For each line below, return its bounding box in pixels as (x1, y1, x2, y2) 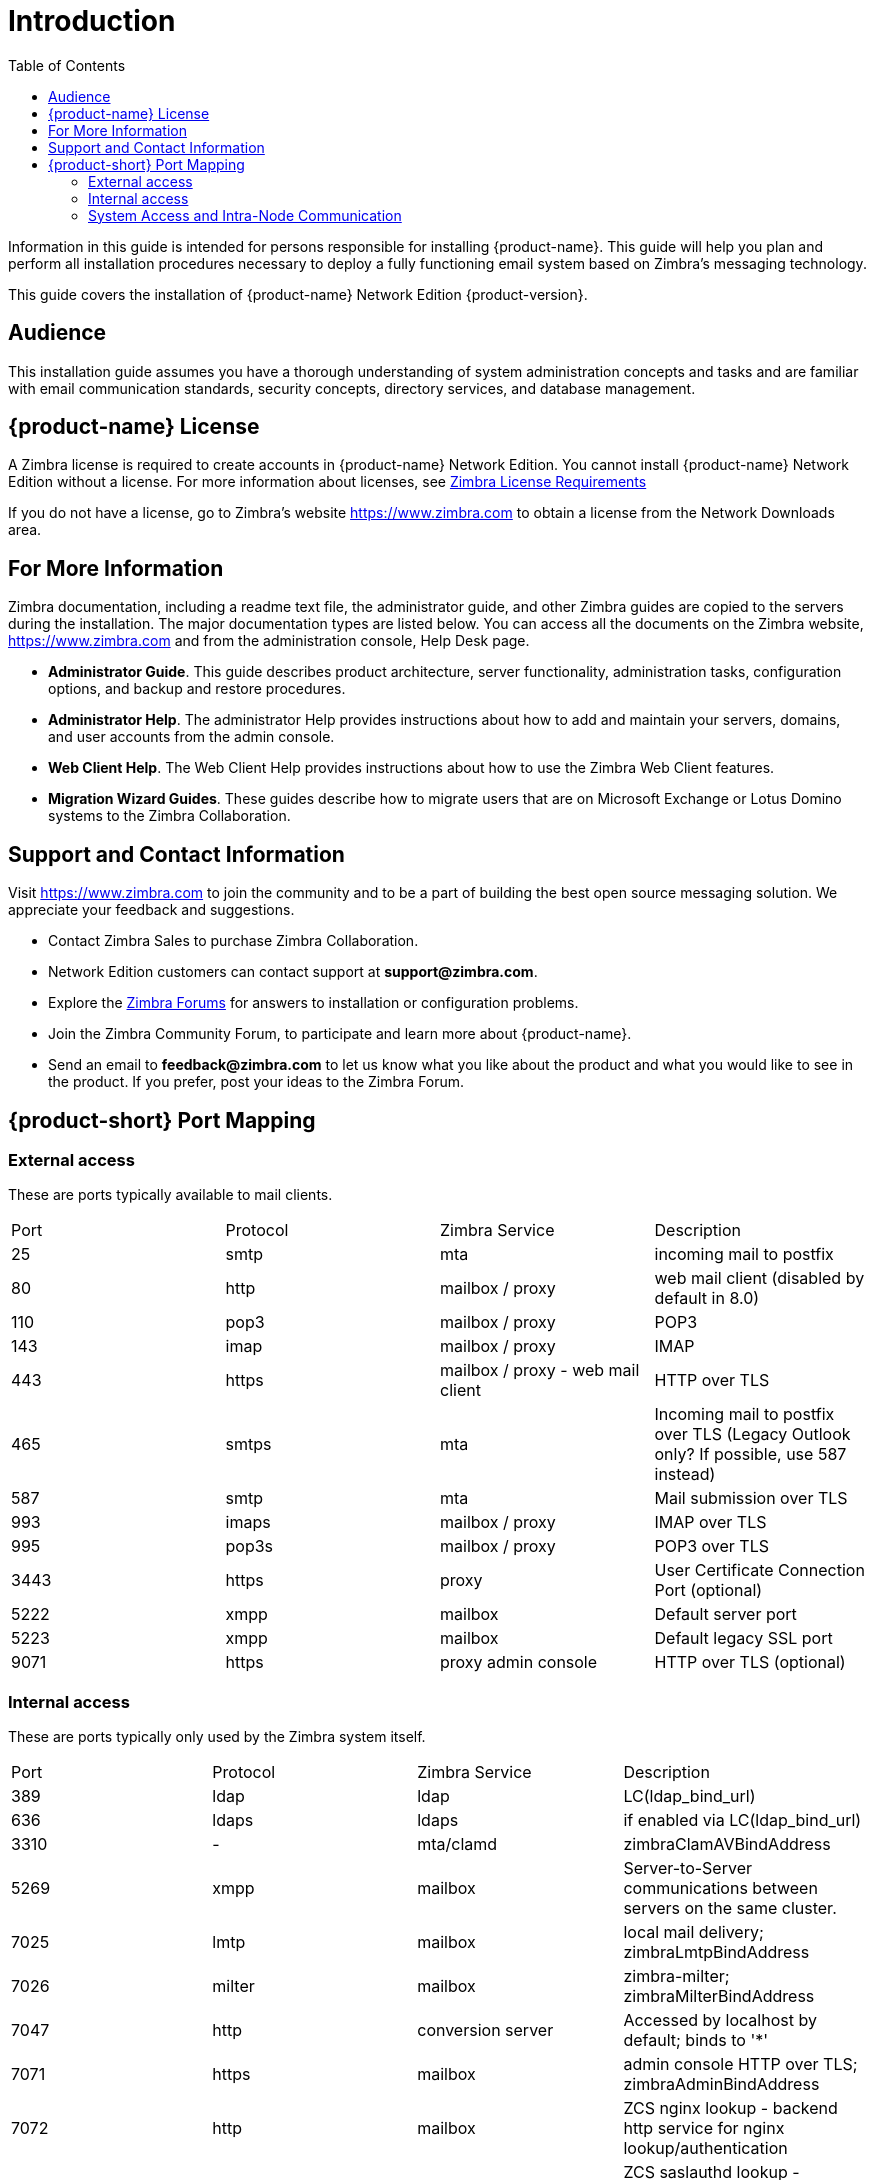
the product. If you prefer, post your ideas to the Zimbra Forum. (48, 1073, 465, 1091)
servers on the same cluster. (623, 1898, 837, 1919)
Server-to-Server (623, 1858, 752, 1879)
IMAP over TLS (654, 1512, 767, 1533)
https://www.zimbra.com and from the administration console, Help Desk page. (8, 632, 530, 650)
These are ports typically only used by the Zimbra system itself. (8, 1728, 426, 1746)
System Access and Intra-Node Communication (88, 206, 402, 224)
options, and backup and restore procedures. (48, 680, 346, 698)
